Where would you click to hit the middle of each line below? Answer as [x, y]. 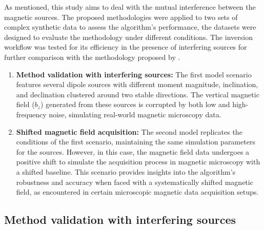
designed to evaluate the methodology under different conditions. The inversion [128, 37]
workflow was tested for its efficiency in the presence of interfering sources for [126, 47]
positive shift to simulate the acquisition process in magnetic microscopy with [138, 162]
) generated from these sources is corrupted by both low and [135, 104]
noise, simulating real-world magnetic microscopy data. [135, 114]
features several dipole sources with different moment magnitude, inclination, [137, 84]
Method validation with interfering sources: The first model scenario [134, 74]
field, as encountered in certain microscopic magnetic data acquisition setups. [137, 192]
